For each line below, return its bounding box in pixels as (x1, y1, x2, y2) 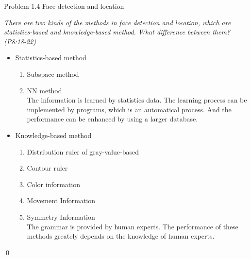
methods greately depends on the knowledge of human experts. (27, 231, 215, 241)
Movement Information (27, 195, 96, 206)
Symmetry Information (27, 211, 95, 222)
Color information (27, 179, 80, 189)
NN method (27, 85, 62, 95)
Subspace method (27, 69, 79, 79)
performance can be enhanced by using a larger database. (27, 114, 198, 124)
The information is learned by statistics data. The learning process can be (27, 95, 247, 105)
